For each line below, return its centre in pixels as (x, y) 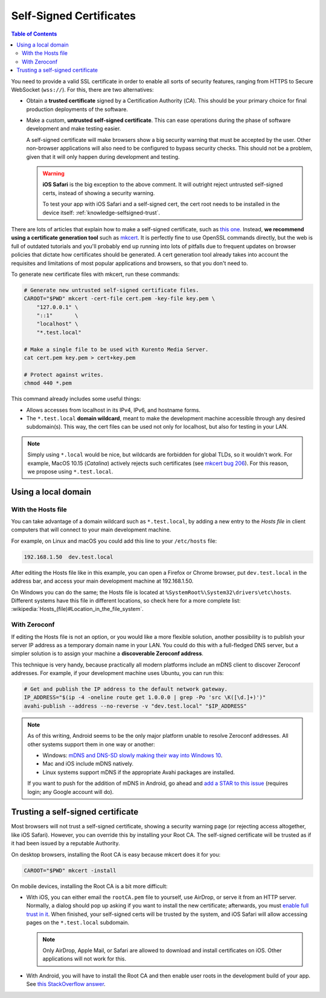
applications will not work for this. (85, 959)
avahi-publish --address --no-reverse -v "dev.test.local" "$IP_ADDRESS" (135, 706)
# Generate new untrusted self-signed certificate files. (111, 290)
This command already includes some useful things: (76, 399)
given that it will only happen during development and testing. (103, 156)
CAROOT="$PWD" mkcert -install (70, 870)
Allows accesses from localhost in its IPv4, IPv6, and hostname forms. (113, 410)
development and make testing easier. (74, 129)
